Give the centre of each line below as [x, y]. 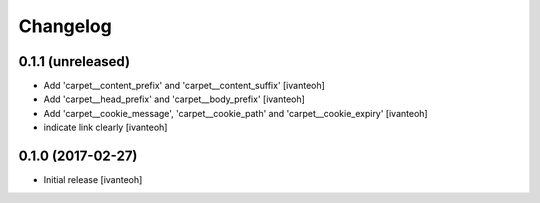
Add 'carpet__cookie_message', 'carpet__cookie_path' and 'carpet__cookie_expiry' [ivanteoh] [236, 113]
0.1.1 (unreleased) [74, 61]
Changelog [65, 26]
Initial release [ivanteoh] [93, 180]
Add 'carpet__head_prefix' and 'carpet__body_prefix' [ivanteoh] [174, 99]
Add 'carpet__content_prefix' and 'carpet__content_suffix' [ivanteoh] [184, 86]
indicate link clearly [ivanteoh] [105, 127]
